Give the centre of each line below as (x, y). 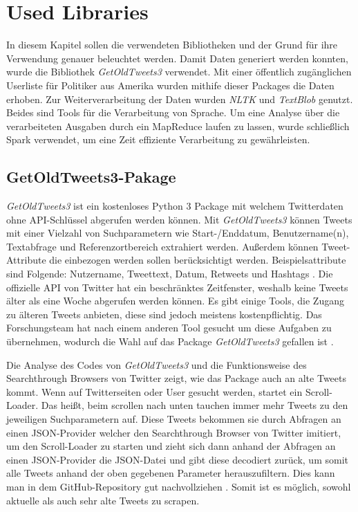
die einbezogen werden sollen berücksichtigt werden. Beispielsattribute (198, 260)
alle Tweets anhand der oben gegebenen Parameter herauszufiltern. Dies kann (171, 473)
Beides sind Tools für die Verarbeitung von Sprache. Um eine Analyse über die (173, 112)
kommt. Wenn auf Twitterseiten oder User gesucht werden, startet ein (154, 391)
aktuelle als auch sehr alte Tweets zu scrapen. (103, 500)
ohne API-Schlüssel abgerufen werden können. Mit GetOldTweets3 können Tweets (179, 219)
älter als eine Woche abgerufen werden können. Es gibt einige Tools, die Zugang (175, 301)
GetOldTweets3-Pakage (91, 177)
